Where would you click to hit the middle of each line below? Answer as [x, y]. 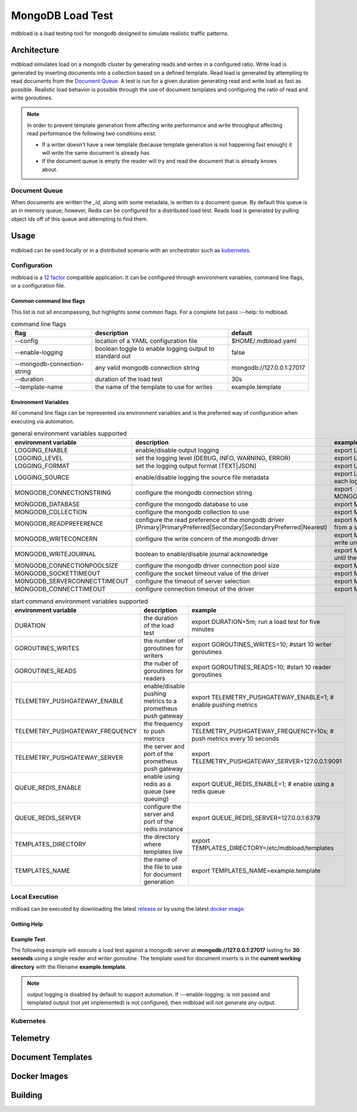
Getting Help [27, 924]
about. [50, 169]
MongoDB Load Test [62, 15]
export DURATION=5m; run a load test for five [256, 621]
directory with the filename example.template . [69, 967]
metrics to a [160, 701]
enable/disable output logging [177, 451]
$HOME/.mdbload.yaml [264, 341]
